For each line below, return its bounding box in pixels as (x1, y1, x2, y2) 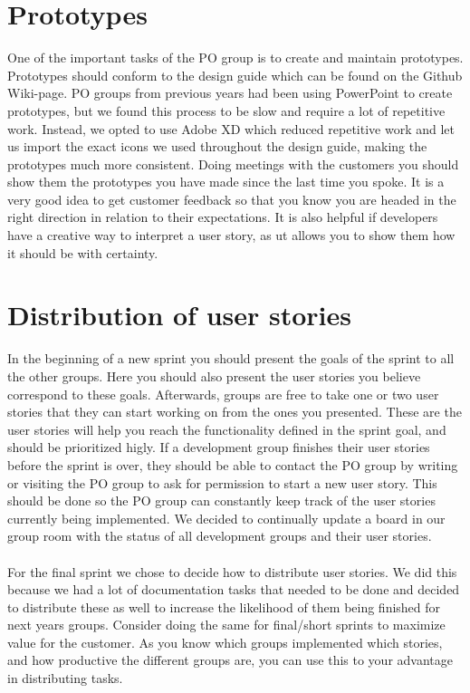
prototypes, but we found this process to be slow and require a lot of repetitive (7, 101, 446, 120)
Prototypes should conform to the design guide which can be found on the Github (7, 65, 463, 84)
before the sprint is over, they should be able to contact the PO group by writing (7, 455, 458, 474)
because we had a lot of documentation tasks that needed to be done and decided (7, 580, 460, 599)
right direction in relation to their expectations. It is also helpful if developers (7, 207, 438, 226)
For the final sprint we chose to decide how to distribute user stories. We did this (7, 562, 457, 581)
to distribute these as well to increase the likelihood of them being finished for (7, 597, 441, 616)
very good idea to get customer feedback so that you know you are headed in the (7, 189, 456, 208)
